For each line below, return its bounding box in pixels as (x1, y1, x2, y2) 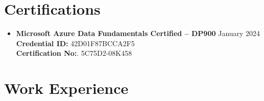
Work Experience (4, 78, 129, 98)
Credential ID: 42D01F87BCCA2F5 (16, 38, 135, 48)
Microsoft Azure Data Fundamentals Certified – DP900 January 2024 (16, 28, 260, 39)
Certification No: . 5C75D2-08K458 (16, 48, 132, 58)
